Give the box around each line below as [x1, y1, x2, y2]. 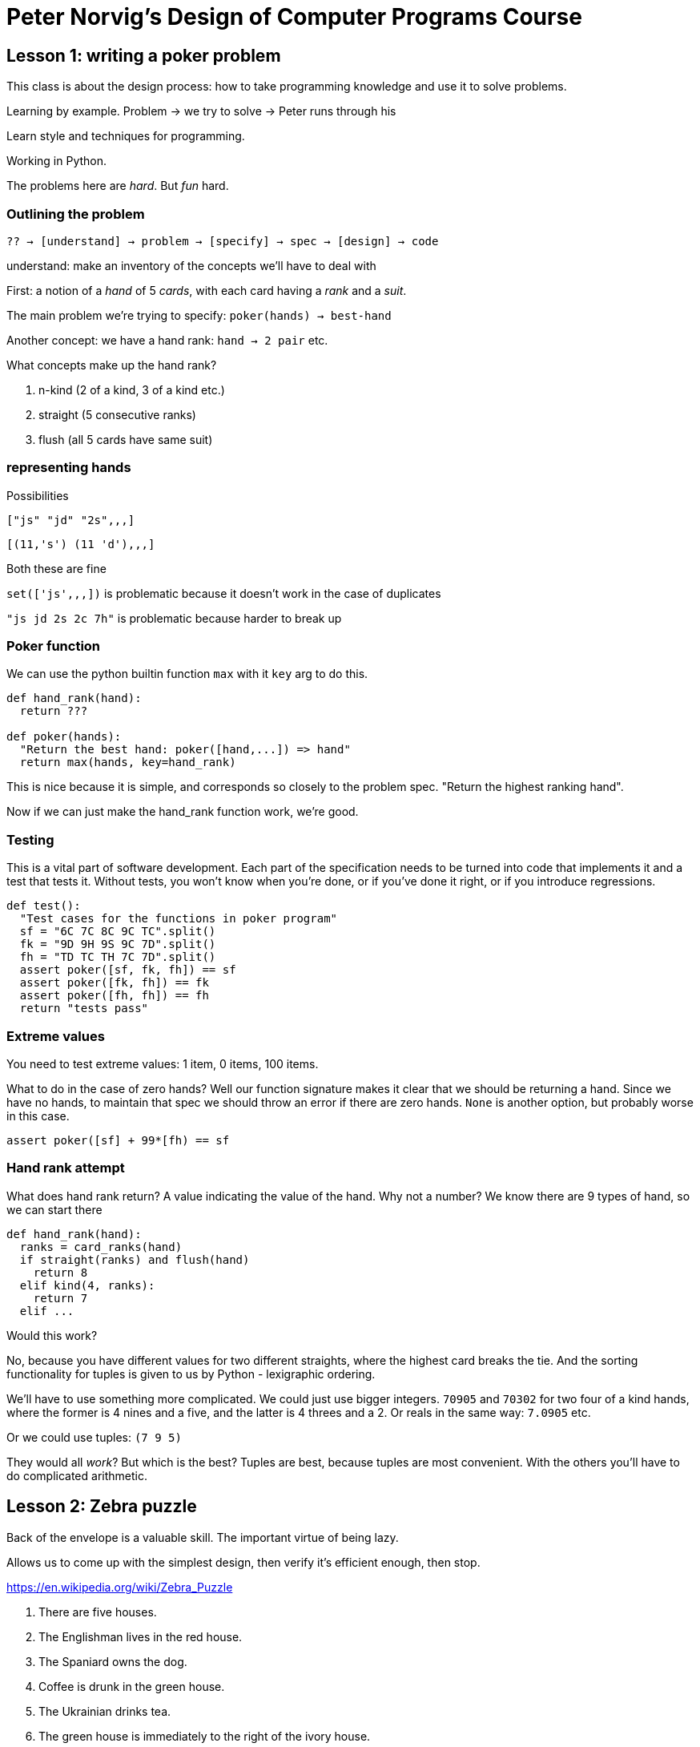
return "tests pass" [19, 1002, 149, 1015]
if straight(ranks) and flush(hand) [19, 1253, 250, 1266]
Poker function [6, 638, 101, 655]
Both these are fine [6, 561, 107, 575]
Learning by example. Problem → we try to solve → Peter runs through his [6, 104, 396, 119]
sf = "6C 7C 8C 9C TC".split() [19, 925, 216, 938]
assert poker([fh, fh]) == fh [19, 989, 209, 1003]
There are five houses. [38, 1604, 157, 1619]
